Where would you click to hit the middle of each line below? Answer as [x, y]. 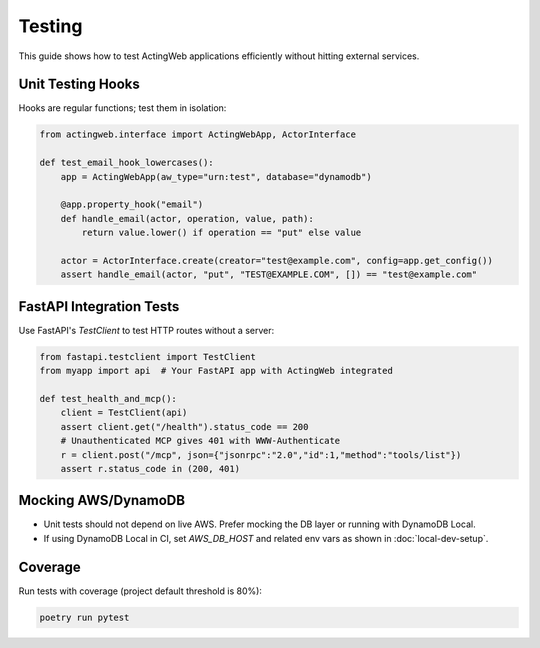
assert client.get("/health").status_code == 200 [184, 426]
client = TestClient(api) [124, 413]
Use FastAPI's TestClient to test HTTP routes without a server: [146, 330]
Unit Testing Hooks [79, 84]
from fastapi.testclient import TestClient [148, 356]
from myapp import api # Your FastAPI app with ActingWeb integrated [216, 371]
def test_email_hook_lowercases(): [126, 163]
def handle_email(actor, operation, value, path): [187, 218]
